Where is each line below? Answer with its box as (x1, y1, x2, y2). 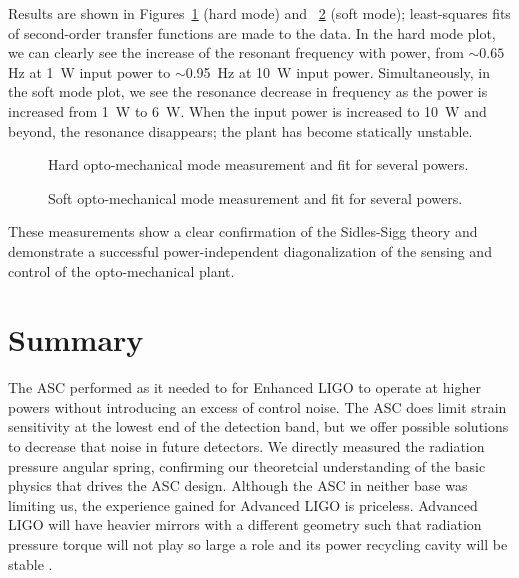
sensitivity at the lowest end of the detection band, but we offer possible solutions (8, 416, 509, 437)
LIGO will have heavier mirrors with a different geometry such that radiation (8, 514, 482, 535)
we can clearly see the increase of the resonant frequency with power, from (8, 42, 464, 63)
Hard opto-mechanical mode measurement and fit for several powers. (48, 154, 469, 175)
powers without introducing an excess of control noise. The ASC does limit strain (8, 396, 507, 417)
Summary (8, 319, 144, 360)
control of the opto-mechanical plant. (8, 260, 235, 281)
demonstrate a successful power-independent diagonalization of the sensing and (8, 240, 492, 261)
